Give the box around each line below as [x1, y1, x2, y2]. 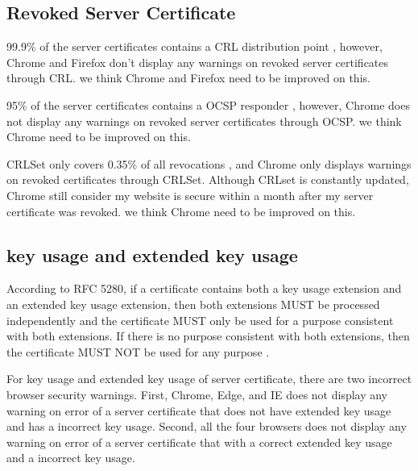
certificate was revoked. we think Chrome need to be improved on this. [6, 202, 356, 219]
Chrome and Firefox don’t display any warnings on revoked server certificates [6, 53, 389, 70]
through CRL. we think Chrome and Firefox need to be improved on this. [6, 69, 370, 86]
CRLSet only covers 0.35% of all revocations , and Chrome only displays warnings [6, 155, 412, 172]
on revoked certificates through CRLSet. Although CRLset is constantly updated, [6, 171, 409, 188]
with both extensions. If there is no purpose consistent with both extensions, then [6, 327, 410, 344]
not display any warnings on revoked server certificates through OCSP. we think [6, 112, 402, 129]
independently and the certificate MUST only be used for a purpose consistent [6, 311, 394, 328]
